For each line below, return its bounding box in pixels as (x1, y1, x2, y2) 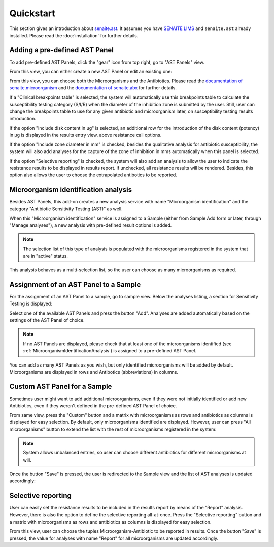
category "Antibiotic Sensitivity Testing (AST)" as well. (9, 206, 123, 212)
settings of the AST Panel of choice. (9, 317, 85, 323)
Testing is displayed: (9, 300, 53, 307)
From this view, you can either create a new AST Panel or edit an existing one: (9, 69, 173, 75)
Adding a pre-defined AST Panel (9, 46, 114, 54)
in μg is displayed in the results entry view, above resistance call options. (9, 132, 162, 138)
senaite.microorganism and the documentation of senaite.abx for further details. (9, 85, 177, 91)
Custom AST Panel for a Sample (9, 382, 112, 391)
